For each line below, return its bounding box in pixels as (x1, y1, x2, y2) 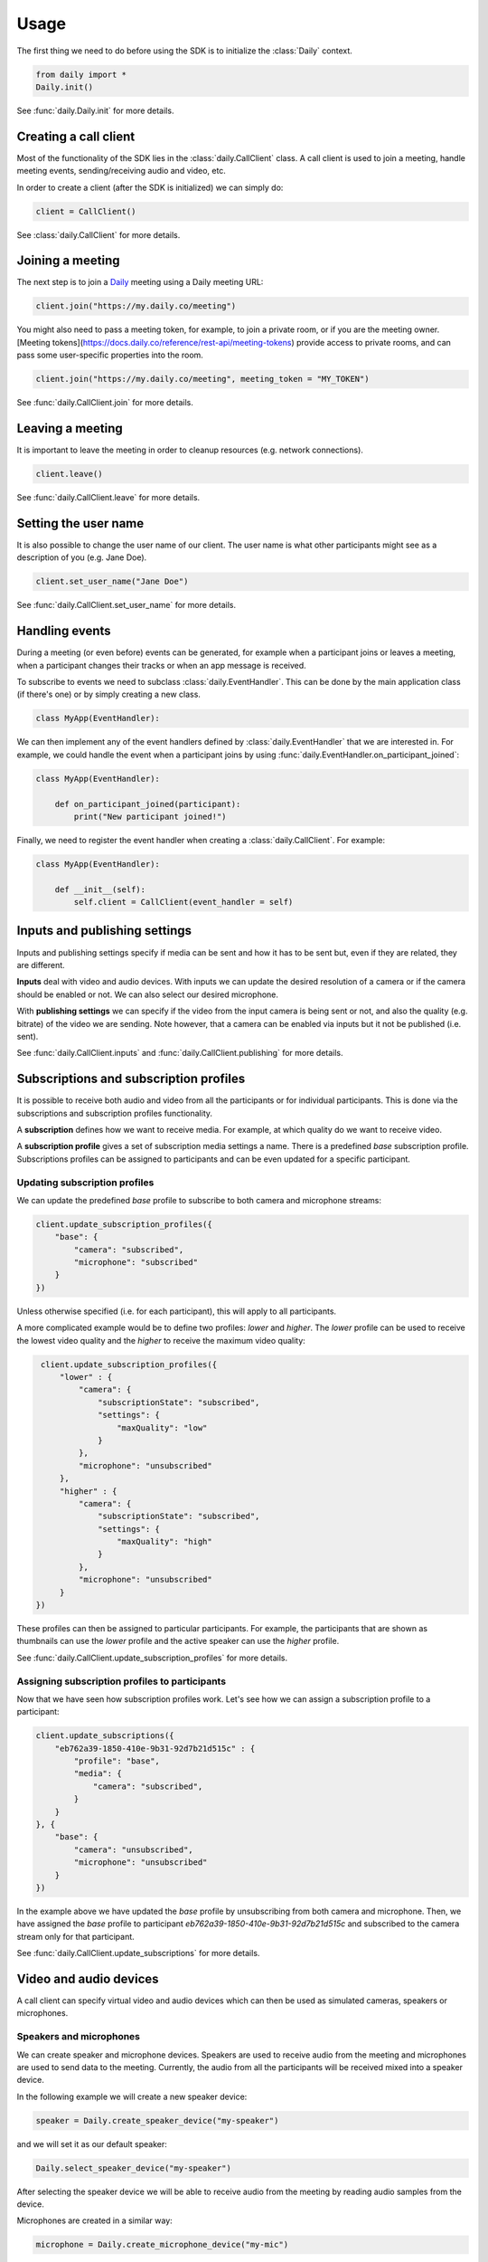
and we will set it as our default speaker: (16, 2138, 167, 2149)
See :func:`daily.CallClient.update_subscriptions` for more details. (16, 1948, 260, 1959)
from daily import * (35, 69, 127, 80)
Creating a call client (16, 128, 136, 144)
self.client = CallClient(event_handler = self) (73, 897, 294, 908)
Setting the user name (16, 516, 145, 531)
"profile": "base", (73, 1756, 160, 1766)
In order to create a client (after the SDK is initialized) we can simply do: (16, 182, 284, 193)
